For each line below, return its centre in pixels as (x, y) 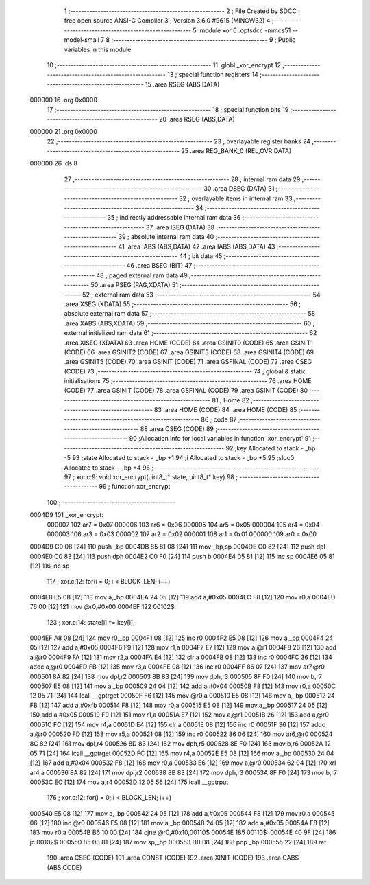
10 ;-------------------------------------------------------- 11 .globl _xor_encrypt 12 (164, 65)
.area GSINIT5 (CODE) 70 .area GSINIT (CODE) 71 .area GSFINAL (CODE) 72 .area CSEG (188, 362)
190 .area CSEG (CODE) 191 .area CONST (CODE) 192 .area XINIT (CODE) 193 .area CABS (173, 858)
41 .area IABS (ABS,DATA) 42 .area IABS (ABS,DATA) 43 (197, 246)
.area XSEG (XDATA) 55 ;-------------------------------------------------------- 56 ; (182, 304)
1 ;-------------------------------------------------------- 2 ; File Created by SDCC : (182, 11)
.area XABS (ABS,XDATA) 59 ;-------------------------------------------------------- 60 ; (189, 323)
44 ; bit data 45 (200, 256)
